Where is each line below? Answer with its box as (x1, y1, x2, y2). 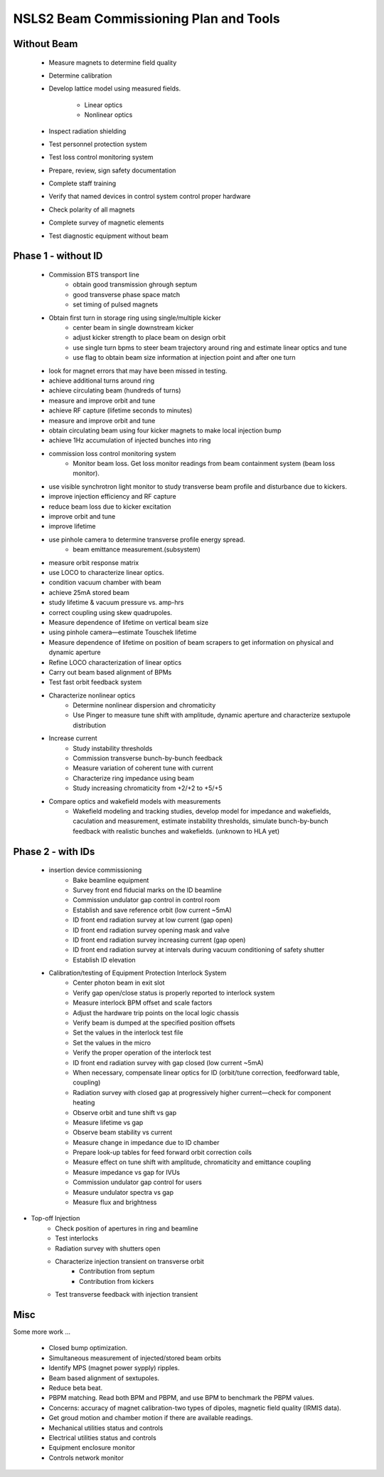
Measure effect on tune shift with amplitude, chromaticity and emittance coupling (73, 1158, 311, 1166)
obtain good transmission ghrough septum (73, 280, 198, 289)
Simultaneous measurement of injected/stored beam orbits (48, 1354, 222, 1362)
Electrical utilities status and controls (48, 1433, 156, 1442)
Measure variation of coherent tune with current (73, 764, 213, 772)
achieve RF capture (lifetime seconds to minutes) (48, 406, 193, 415)
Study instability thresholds (73, 744, 153, 752)
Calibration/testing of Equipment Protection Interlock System (48, 969, 227, 978)
